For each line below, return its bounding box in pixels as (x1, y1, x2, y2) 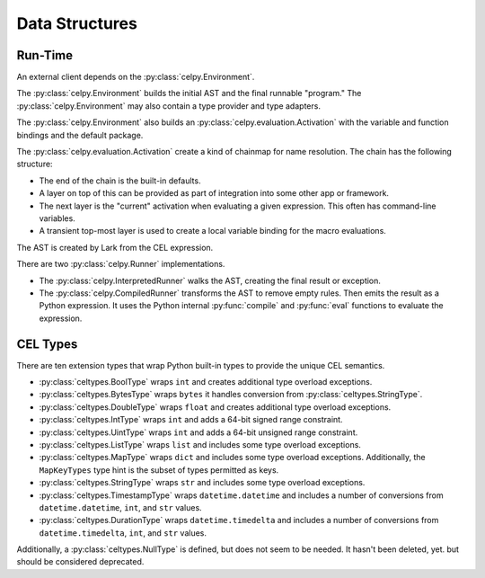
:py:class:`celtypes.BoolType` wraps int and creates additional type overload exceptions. (39, 377, 373, 387)
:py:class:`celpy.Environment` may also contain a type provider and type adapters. (16, 100, 321, 111)
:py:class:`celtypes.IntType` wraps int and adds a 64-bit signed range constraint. (39, 414, 343, 425)
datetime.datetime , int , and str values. (39, 502, 202, 512)
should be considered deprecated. (16, 556, 145, 567)
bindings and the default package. (16, 129, 144, 140)
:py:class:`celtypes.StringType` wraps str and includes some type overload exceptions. (39, 477, 366, 488)
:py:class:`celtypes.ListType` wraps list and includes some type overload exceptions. (39, 439, 361, 449)
